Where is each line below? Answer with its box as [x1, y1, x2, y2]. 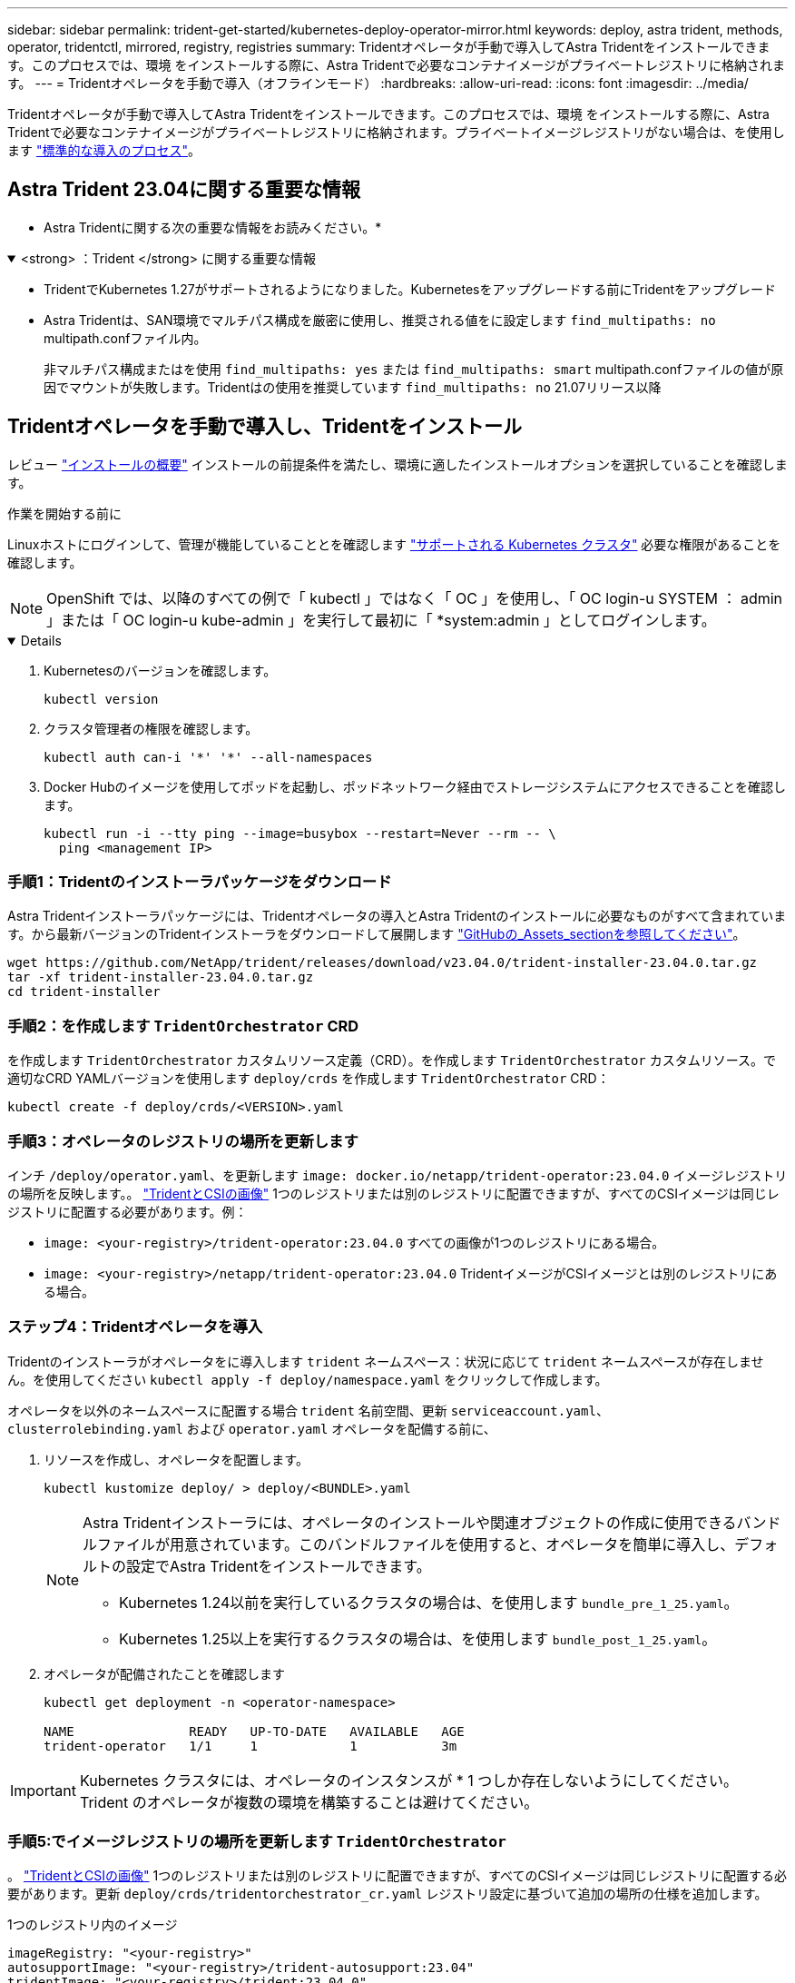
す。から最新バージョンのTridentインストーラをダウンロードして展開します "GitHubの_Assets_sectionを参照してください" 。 [7, 926, 746, 942]
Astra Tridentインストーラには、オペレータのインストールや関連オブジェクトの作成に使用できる [83, 1513, 737, 1532]
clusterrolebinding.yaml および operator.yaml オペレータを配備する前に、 [7, 1420, 496, 1436]
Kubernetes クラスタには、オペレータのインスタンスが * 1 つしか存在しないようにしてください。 [79, 1771, 738, 1790]
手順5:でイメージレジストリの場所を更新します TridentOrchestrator [7, 1832, 506, 1851]
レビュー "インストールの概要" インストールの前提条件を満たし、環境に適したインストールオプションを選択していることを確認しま [7, 456, 788, 472]
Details [20, 632, 62, 648]
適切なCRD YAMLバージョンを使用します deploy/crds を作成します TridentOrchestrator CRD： [7, 1070, 610, 1087]
